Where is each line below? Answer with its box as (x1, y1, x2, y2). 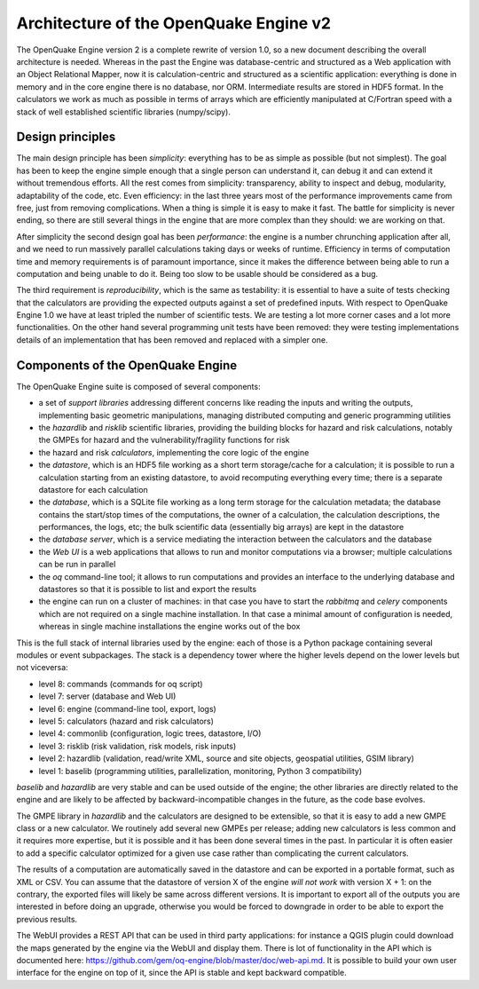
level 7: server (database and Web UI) (38, 691, 177, 701)
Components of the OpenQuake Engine (16, 358, 238, 373)
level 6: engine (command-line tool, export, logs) (38, 703, 216, 714)
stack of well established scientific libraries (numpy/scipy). (16, 107, 231, 117)
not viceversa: (16, 662, 68, 673)
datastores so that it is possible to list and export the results (38, 584, 257, 595)
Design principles (16, 130, 116, 145)
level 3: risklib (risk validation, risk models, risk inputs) (38, 740, 237, 751)
